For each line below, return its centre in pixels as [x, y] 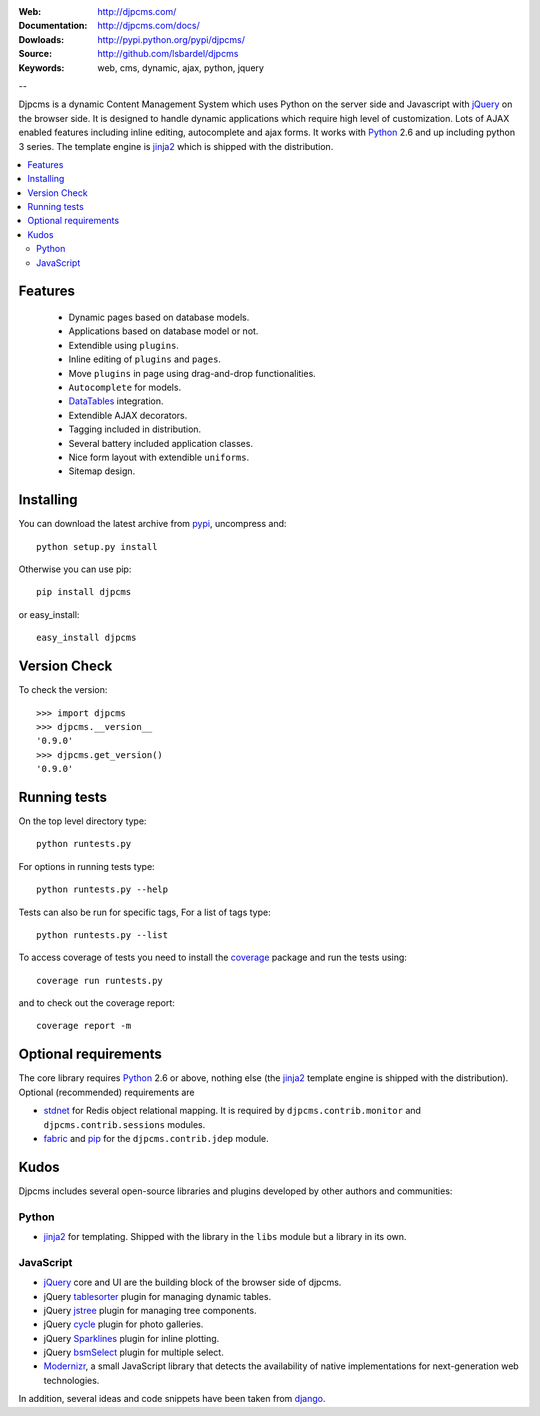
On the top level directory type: [82, 821]
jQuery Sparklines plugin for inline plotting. [131, 1338]
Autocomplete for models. [125, 387]
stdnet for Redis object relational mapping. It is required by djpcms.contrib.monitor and [232, 1111]
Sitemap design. [102, 471]
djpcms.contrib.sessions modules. [124, 1124]
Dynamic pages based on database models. [159, 317]
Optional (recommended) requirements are [106, 1092]
